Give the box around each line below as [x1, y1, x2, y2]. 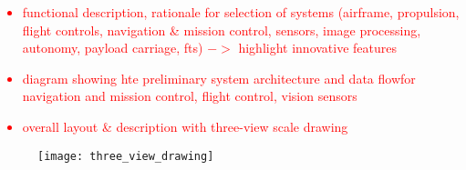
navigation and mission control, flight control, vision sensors [22, 86, 357, 105]
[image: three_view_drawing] [37, 149, 214, 163]
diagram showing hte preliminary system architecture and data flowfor [22, 68, 416, 87]
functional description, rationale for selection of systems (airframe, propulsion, [22, 3, 460, 21]
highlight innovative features [238, 38, 398, 57]
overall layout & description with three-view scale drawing [22, 116, 348, 135]
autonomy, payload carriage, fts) [22, 38, 203, 57]
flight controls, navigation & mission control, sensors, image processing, [22, 20, 421, 39]
